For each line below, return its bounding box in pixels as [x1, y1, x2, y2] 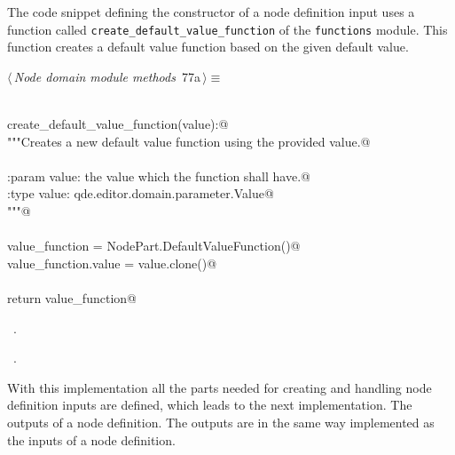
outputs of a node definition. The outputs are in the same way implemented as [7, 412, 435, 431]
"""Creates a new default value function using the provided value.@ [7, 132, 371, 150]
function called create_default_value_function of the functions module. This [7, 20, 448, 38]
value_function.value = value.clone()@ [7, 253, 217, 272]
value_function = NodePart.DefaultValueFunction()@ [7, 236, 301, 255]
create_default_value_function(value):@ [7, 115, 229, 133]
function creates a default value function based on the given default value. [7, 37, 409, 56]
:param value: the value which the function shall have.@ [7, 166, 310, 185]
